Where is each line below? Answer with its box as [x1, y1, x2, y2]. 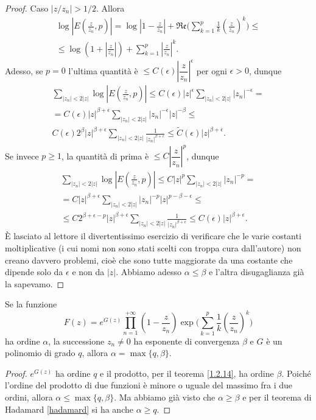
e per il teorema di [242, 391, 312, 404]
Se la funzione [5, 298, 57, 310]
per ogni [196, 64, 227, 77]
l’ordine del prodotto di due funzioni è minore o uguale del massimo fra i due [5, 379, 293, 391]
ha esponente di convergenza [133, 334, 240, 347]
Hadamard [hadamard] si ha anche [5, 402, 133, 415]
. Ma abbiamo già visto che [114, 391, 216, 404]
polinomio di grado [5, 346, 75, 359]
